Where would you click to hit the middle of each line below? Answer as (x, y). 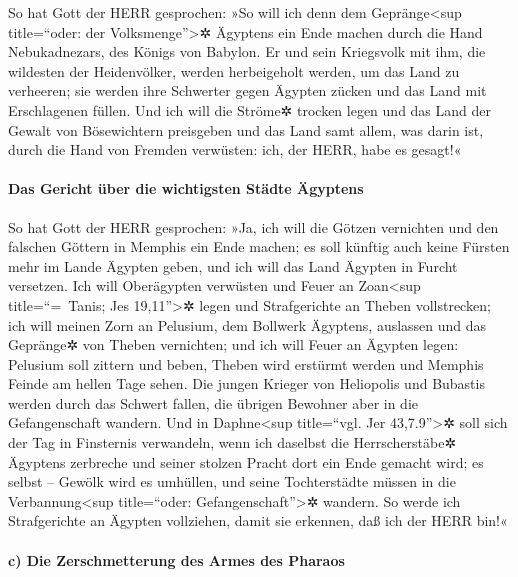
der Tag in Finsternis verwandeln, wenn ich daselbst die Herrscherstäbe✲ (232, 442)
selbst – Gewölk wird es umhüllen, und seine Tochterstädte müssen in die (232, 481)
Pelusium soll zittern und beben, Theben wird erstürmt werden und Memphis (246, 363)
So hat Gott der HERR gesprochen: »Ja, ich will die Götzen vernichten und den (253, 226)
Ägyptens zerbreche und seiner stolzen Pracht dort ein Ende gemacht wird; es (246, 461)
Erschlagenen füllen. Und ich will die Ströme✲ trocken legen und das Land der (250, 109)
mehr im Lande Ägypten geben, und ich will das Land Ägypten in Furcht (233, 265)
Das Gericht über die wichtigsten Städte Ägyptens (186, 188)
